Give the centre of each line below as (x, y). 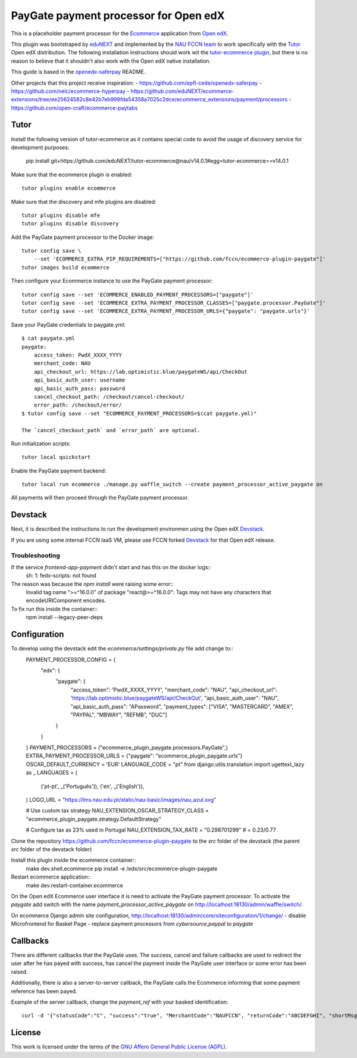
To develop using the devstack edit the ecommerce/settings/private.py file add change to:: (122, 649)
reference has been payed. (44, 991)
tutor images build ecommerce (66, 267)
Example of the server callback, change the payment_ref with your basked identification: (120, 1002)
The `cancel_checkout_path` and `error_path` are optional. (111, 430)
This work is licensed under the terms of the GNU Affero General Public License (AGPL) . (119, 1047)
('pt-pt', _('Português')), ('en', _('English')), (93, 786)
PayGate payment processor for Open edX (118, 15)
